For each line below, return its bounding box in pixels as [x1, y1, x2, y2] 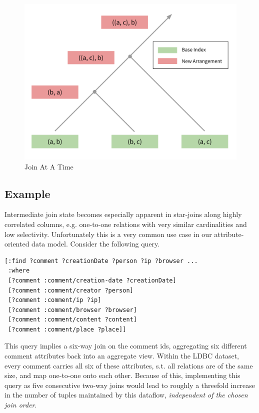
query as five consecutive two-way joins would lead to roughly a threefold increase [4, 379, 255, 390]
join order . [4, 399, 37, 410]
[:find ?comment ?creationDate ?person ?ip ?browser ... [4, 257, 198, 264]
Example [4, 185, 50, 201]
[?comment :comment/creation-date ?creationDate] [8, 276, 176, 284]
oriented [4, 238, 29, 249]
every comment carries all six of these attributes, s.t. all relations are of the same [4, 360, 253, 370]
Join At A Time [24, 161, 73, 171]
